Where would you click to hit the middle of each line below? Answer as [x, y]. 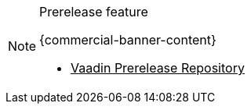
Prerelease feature [94, 12]
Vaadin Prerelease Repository [158, 68]
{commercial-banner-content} [128, 40]
